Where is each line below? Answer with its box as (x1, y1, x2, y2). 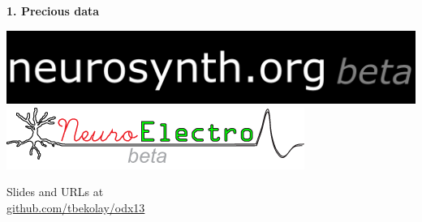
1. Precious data (6, 2, 100, 19)
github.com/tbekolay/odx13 (6, 199, 145, 216)
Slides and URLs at (6, 183, 104, 200)
